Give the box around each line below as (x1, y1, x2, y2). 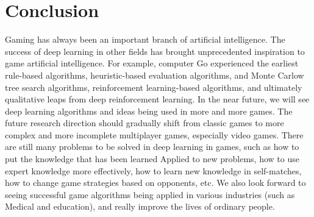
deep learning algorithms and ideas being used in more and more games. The (5, 104, 293, 117)
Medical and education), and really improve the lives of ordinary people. (5, 200, 275, 213)
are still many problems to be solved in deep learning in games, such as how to (5, 140, 299, 153)
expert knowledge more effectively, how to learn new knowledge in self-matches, (5, 164, 302, 177)
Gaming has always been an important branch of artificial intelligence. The (5, 33, 285, 46)
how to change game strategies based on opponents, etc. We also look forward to (5, 176, 306, 189)
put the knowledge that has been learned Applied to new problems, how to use (5, 152, 299, 165)
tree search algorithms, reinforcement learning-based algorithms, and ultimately (5, 80, 302, 93)
